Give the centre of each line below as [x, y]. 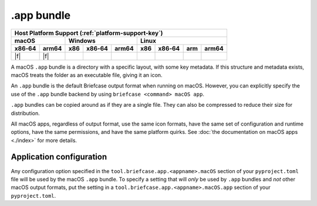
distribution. [26, 113]
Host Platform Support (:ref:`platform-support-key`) [89, 33]
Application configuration [59, 157]
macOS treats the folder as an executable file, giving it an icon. [87, 75]
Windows [82, 40]
